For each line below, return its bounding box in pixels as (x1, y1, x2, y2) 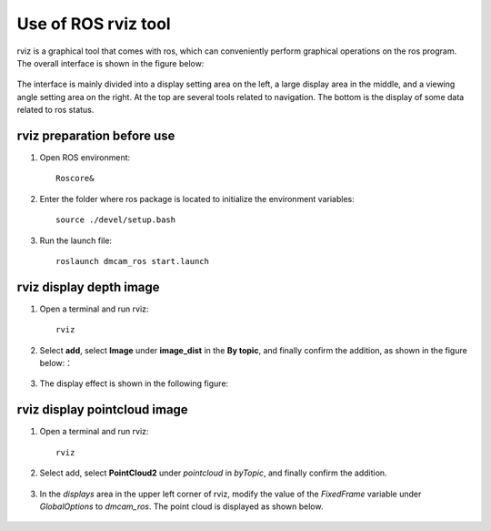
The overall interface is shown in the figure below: (16, 57, 205, 68)
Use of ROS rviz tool (16, 14, 172, 34)
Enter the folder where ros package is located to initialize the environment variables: (39, 193, 355, 204)
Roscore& (55, 173, 95, 184)
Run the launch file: (39, 235, 113, 246)
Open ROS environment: (39, 152, 131, 163)
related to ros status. (16, 105, 95, 116)
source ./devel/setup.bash (55, 215, 176, 225)
